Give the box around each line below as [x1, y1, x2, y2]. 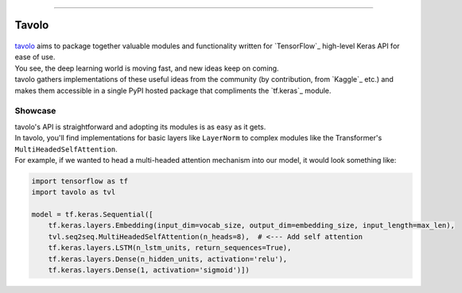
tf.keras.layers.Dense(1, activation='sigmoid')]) [48, 266, 250, 274]
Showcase [14, 106, 56, 117]
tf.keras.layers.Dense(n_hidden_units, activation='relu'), [48, 254, 288, 264]
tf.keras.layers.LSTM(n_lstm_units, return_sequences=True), [48, 243, 292, 253]
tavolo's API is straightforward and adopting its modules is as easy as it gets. [14, 121, 266, 131]
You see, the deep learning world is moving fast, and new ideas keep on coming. [14, 64, 279, 73]
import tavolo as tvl [31, 187, 116, 197]
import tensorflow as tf [31, 176, 129, 186]
